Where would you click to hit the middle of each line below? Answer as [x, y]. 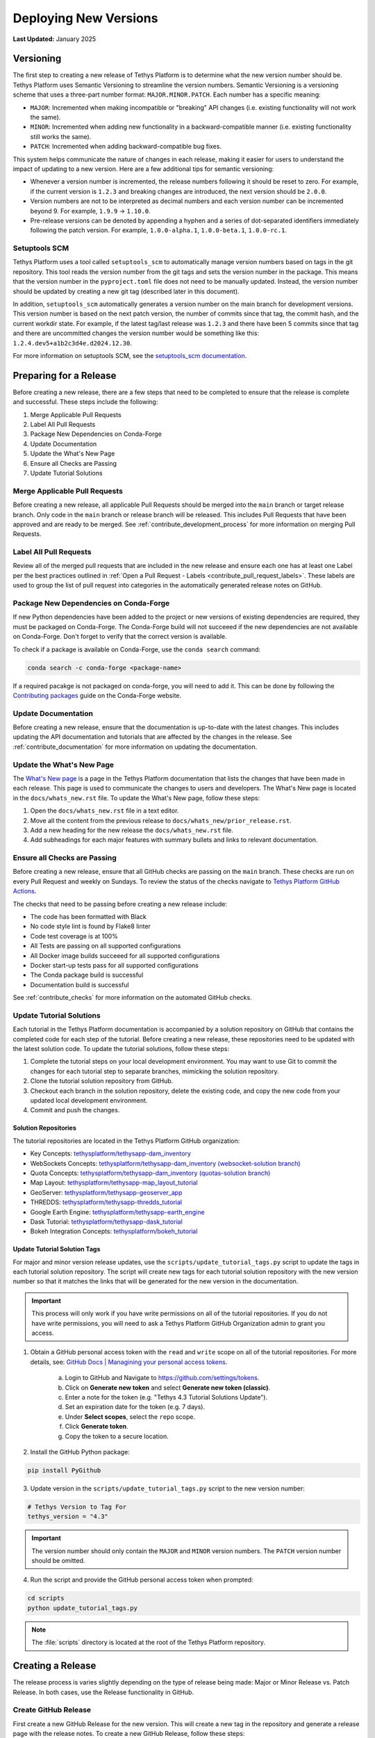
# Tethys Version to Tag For [77, 1506]
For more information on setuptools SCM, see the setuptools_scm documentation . [130, 355]
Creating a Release [55, 1666]
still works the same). [61, 136]
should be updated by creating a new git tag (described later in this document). [126, 291]
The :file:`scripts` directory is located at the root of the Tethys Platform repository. [149, 1642]
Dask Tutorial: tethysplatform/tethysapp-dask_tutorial [107, 1221]
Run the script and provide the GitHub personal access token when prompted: [142, 1580]
